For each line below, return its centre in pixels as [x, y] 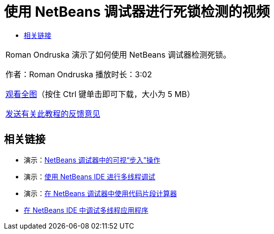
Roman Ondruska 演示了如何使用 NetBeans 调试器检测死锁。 [118, 54]
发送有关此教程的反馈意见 [53, 114]
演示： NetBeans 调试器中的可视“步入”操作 [92, 160]
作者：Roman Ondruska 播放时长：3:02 [79, 74]
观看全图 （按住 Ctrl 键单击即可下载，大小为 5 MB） [100, 94]
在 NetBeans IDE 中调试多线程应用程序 [86, 210]
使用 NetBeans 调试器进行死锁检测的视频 [137, 12]
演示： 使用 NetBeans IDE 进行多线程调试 [90, 176]
